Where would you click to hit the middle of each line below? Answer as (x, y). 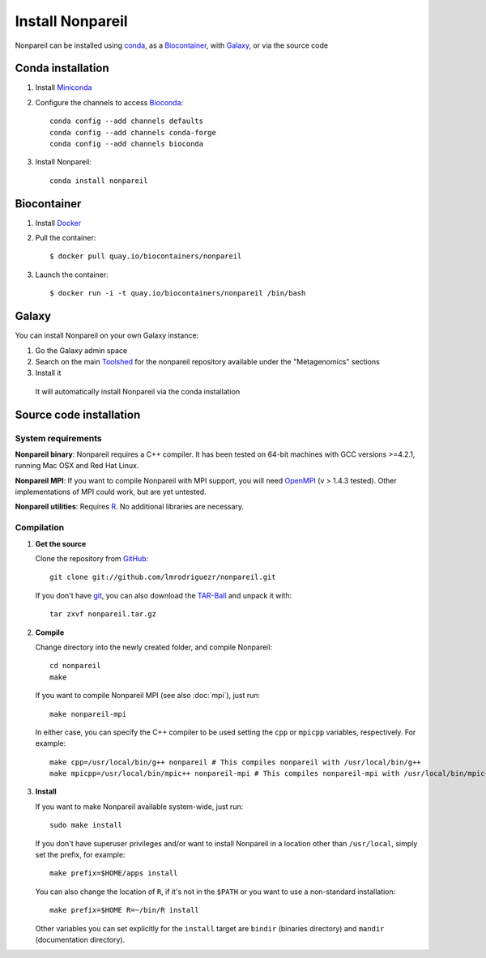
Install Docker (58, 223)
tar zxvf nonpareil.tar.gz (103, 614)
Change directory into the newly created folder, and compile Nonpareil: (154, 647)
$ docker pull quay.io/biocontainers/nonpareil (146, 256)
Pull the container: (66, 238)
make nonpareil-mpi (88, 714)
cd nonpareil (75, 666)
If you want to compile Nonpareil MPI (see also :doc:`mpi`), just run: (148, 696)
